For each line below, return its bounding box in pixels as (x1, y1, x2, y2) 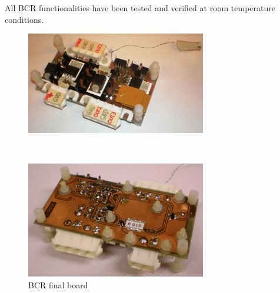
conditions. (5, 13, 44, 25)
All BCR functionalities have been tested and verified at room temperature (5, 2, 275, 14)
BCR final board (28, 278, 88, 291)
